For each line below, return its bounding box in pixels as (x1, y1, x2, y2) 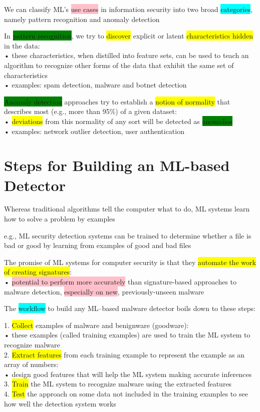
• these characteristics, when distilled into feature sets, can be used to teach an (4, 50, 249, 60)
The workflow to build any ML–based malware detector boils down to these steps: (4, 303, 255, 313)
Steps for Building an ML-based (4, 155, 230, 175)
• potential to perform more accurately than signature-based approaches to (4, 276, 237, 286)
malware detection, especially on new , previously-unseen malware (4, 286, 204, 296)
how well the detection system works (4, 398, 116, 408)
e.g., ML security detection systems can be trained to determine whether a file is (4, 230, 251, 240)
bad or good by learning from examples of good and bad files (4, 240, 191, 250)
